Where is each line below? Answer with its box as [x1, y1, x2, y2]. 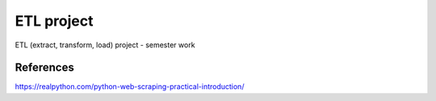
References [15, 61, 74, 75]
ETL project [15, 12, 94, 30]
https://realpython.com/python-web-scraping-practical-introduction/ [15, 82, 245, 91]
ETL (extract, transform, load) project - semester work [15, 40, 195, 50]
